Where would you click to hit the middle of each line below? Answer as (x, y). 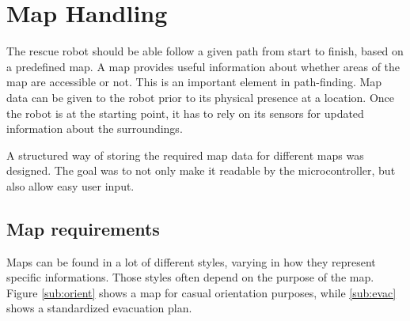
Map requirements (83, 228)
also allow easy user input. (70, 185)
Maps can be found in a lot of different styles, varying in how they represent (191, 261)
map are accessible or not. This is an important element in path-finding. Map (194, 82)
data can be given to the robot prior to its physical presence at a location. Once (200, 97)
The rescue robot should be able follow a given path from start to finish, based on (205, 51)
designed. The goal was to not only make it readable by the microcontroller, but (201, 170)
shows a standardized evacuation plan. (99, 308)
